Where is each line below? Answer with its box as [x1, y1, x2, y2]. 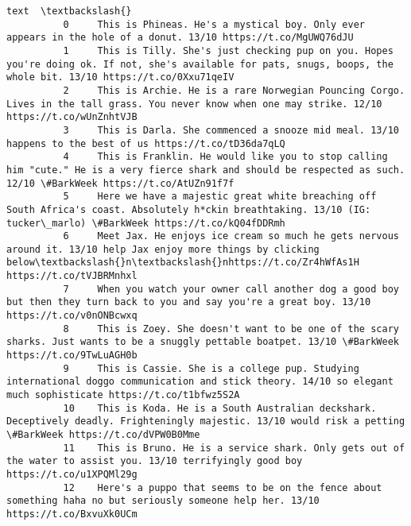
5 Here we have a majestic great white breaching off [63, 191, 377, 203]
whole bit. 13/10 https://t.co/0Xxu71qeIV [6, 72, 235, 83]
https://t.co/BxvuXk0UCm [6, 508, 138, 520]
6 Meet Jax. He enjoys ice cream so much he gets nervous [63, 230, 399, 242]
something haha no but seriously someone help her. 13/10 [6, 495, 320, 507]
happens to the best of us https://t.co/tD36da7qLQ [6, 137, 285, 149]
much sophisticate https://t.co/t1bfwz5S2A [6, 389, 240, 401]
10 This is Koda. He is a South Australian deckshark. [63, 402, 377, 414]
